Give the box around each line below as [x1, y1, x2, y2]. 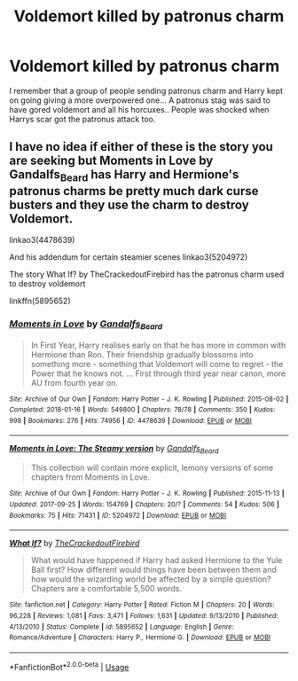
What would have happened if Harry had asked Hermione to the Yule [30, 555, 283, 566]
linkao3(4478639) [9, 234, 75, 245]
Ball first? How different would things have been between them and [30, 565, 278, 575]
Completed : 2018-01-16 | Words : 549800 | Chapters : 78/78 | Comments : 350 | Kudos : [9, 405, 276, 414]
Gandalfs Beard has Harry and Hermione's [9, 167, 239, 184]
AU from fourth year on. [30, 377, 118, 387]
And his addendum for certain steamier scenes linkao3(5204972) [9, 251, 248, 262]
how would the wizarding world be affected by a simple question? [30, 574, 271, 584]
